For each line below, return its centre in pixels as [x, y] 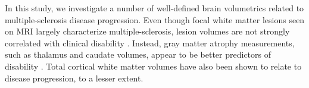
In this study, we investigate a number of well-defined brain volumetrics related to [154, 8]
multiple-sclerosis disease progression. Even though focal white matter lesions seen [155, 19]
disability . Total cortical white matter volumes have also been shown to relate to [153, 66]
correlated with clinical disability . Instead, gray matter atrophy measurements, [150, 43]
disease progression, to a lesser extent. [74, 78]
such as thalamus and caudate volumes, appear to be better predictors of [138, 54]
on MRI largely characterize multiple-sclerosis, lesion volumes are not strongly [147, 31]
